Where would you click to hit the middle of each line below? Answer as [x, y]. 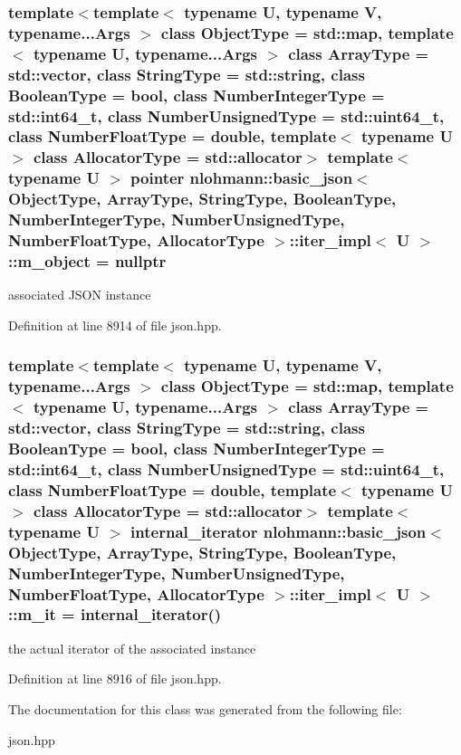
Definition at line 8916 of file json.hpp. [115, 679]
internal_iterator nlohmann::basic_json [279, 531]
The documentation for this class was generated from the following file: [205, 708]
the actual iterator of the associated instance [132, 648]
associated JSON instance [80, 295]
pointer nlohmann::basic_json [242, 178]
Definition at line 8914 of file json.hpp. [115, 325]
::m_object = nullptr [87, 260]
